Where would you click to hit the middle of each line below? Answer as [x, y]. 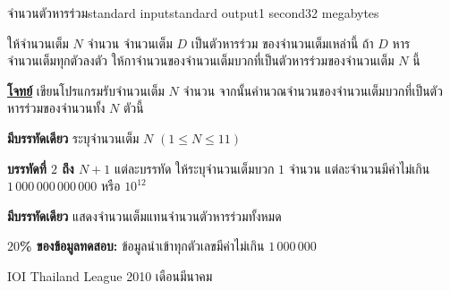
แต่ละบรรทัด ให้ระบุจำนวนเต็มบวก [195, 168]
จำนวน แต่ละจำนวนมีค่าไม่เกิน [359, 168]
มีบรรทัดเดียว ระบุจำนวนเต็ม [73, 137]
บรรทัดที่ [27, 168]
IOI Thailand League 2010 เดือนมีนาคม [110, 275]
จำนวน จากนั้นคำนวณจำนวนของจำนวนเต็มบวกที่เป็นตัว [313, 90]
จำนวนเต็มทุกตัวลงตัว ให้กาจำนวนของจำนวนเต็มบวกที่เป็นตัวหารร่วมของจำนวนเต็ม [201, 60]
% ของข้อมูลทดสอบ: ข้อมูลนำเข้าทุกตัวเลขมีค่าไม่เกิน [142, 246]
